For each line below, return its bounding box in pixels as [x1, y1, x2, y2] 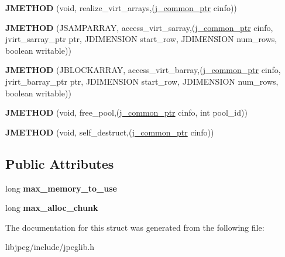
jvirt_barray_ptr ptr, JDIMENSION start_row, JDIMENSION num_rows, [5, 75, 279, 87]
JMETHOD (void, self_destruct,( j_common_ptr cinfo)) [5, 126, 214, 138]
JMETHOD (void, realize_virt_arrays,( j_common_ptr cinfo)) [5, 2, 237, 13]
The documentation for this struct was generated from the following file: [5, 221, 265, 233]
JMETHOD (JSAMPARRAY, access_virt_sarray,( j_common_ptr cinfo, [5, 21, 273, 33]
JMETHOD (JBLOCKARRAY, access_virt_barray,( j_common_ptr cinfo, [5, 64, 281, 76]
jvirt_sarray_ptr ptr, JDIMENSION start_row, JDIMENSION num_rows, [5, 33, 277, 45]
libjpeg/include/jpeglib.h [5, 241, 95, 253]
